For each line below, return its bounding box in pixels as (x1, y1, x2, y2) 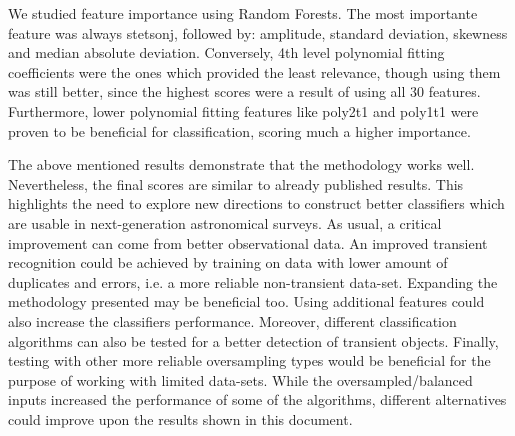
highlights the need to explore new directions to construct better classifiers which (8, 193, 505, 214)
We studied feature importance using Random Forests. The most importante (8, 3, 478, 23)
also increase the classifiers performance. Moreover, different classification (8, 310, 457, 331)
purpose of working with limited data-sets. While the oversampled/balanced (8, 369, 473, 390)
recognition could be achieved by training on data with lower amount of (8, 252, 448, 273)
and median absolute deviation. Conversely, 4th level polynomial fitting (8, 42, 445, 63)
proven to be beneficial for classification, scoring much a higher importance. (8, 120, 471, 141)
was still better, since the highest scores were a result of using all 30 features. (8, 81, 481, 102)
